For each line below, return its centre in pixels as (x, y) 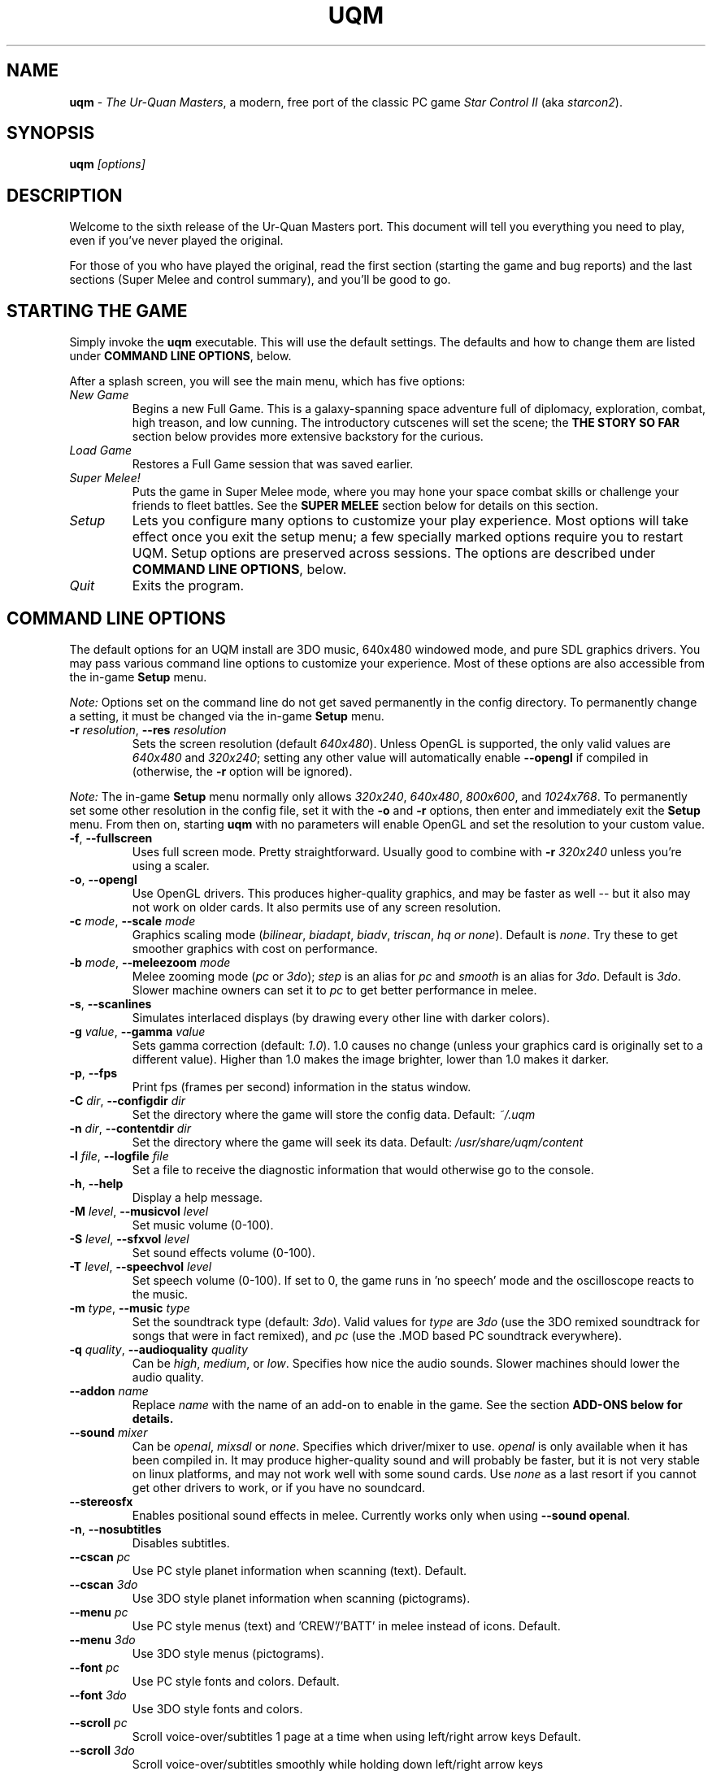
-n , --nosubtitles (115, 1529)
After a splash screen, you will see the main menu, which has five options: (267, 381)
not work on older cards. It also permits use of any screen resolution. (317, 907)
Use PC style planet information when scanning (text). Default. (300, 1570)
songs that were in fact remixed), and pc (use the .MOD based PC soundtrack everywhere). (377, 1335)
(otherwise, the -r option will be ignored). (242, 771)
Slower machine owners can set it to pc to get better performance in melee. (334, 990)
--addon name (109, 1390)
